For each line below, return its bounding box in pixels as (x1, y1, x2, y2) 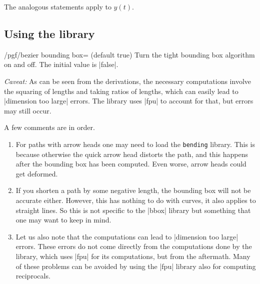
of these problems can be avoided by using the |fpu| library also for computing (15, 260, 256, 271)
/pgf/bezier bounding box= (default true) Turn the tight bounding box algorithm (4, 49, 255, 59)
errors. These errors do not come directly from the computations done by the (15, 241, 252, 251)
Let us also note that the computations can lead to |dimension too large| (15, 231, 238, 241)
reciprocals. (15, 270, 50, 281)
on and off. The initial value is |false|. (4, 59, 118, 69)
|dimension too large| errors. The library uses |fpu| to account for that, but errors (4, 95, 253, 106)
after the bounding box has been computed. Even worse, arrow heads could (15, 158, 246, 169)
